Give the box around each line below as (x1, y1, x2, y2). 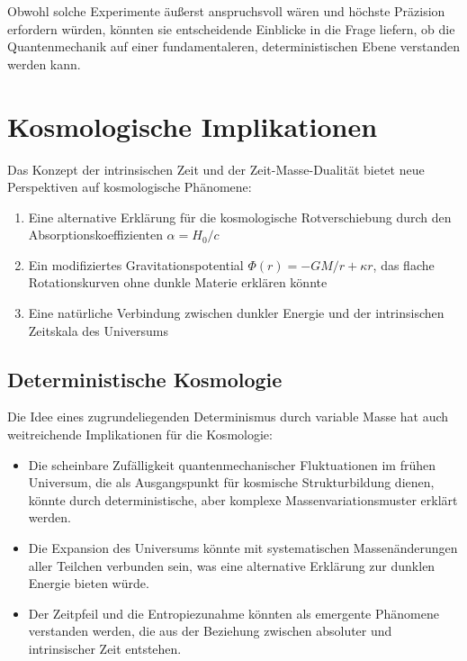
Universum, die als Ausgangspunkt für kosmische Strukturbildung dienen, (28, 473, 435, 492)
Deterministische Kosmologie (7, 365, 283, 393)
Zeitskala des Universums (28, 321, 168, 340)
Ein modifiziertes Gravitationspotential (28, 255, 244, 274)
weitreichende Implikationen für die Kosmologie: (7, 425, 273, 444)
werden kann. (7, 54, 81, 73)
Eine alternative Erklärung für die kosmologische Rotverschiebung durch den (28, 207, 452, 226)
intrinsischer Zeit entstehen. (28, 638, 182, 657)
